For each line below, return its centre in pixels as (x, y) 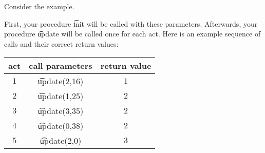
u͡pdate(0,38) (61, 126)
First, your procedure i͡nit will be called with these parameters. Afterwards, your (131, 23)
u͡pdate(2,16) (61, 81)
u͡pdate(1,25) (61, 96)
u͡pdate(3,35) (61, 111)
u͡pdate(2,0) (61, 141)
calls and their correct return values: (61, 43)
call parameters (61, 66)
